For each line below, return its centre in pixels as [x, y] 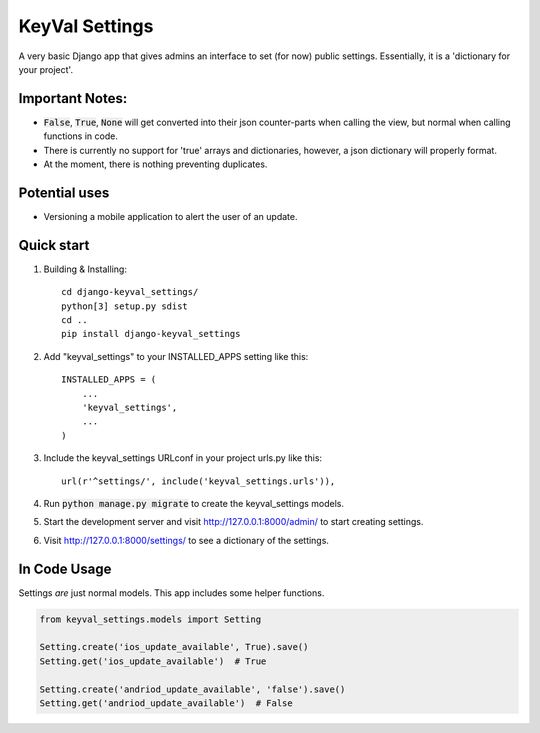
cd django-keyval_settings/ [130, 292]
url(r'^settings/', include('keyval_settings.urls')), [198, 481]
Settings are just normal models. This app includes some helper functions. [171, 592]
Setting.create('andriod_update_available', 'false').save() [192, 689]
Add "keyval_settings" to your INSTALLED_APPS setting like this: [176, 356]
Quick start [54, 245]
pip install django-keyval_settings [151, 334]
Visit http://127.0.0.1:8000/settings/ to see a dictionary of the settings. [186, 540]
